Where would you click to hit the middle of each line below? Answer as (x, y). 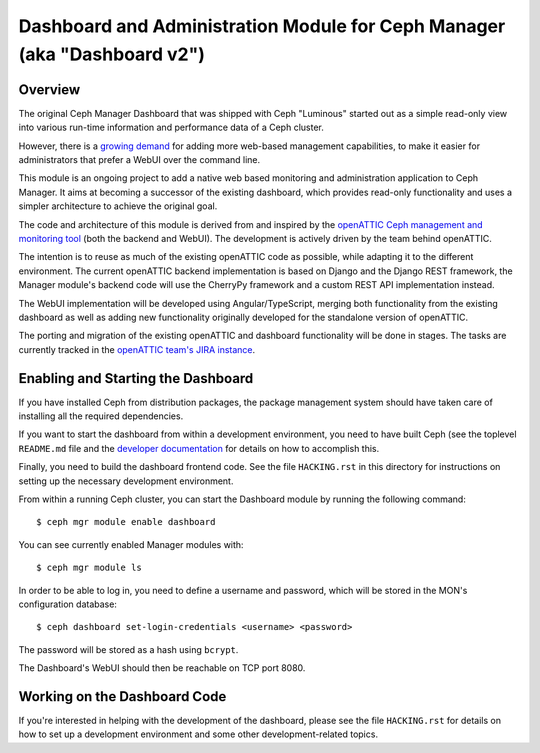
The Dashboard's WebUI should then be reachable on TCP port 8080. (162, 668)
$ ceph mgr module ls (89, 568)
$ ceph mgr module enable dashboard (126, 522)
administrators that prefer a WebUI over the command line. (139, 160)
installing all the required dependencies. (101, 416)
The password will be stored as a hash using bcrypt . (128, 649)
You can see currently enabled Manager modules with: (131, 544)
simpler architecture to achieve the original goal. (118, 206)
